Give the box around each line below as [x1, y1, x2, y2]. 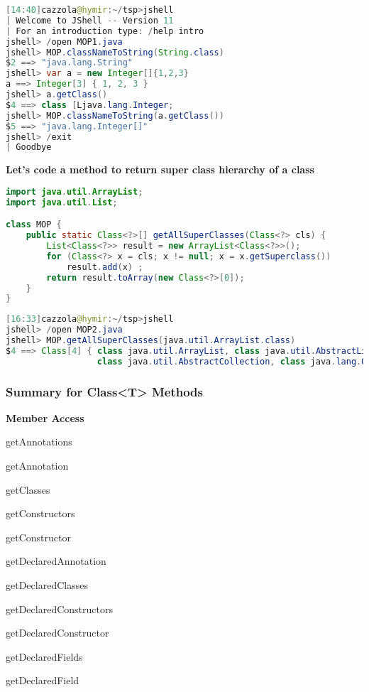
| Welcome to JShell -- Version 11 [6, 15, 174, 26]
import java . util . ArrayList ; [6, 186, 143, 197]
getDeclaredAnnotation [6, 553, 106, 568]
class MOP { [6, 220, 62, 230]
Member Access [6, 410, 84, 425]
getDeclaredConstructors [6, 601, 113, 616]
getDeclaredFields [6, 649, 83, 664]
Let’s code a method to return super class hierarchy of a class [6, 162, 314, 177]
